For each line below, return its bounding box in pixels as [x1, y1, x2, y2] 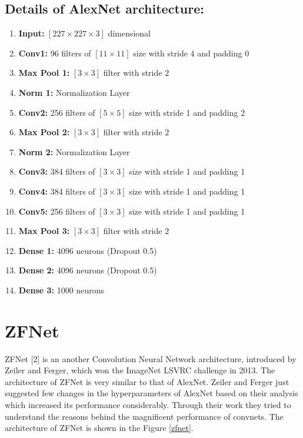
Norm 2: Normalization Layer [18, 145, 130, 158]
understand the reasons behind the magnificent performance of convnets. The [5, 410, 284, 422]
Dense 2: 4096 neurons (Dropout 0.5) [18, 264, 157, 276]
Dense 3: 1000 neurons [18, 283, 104, 296]
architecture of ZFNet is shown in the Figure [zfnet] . [5, 422, 194, 434]
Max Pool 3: [18, 225, 70, 237]
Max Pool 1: [18, 66, 70, 79]
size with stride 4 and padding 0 [133, 46, 249, 59]
